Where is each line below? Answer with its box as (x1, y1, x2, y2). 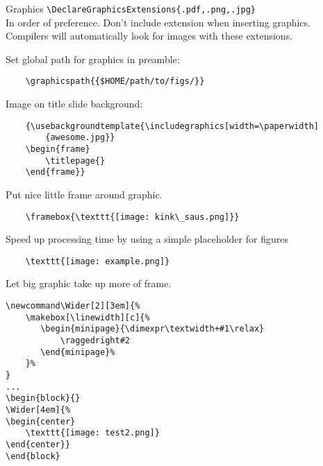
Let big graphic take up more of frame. (6, 276, 172, 291)
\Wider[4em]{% (6, 404, 71, 415)
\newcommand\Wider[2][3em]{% (6, 301, 140, 311)
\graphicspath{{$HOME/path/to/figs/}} (25, 76, 205, 87)
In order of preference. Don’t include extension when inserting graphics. (6, 15, 310, 29)
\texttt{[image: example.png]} (25, 256, 170, 266)
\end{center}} (6, 439, 71, 449)
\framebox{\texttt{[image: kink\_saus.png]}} (25, 212, 240, 222)
